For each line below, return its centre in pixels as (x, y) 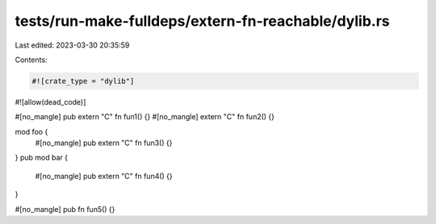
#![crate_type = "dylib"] (83, 81)
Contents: (31, 60)
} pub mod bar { (42, 158)
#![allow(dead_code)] (50, 102)
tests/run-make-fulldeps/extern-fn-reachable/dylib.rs (203, 21)
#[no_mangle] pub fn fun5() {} (65, 209)
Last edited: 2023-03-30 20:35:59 (72, 45)
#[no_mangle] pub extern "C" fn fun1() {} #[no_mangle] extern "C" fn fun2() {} (145, 117)
